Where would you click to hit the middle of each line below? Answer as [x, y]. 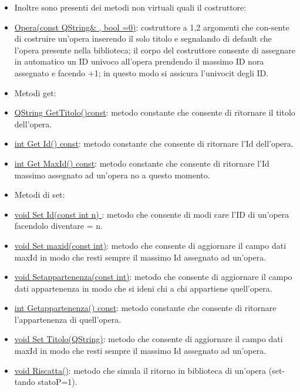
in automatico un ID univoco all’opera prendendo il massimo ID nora [139, 61]
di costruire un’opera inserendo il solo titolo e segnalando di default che [143, 38]
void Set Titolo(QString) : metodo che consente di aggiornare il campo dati [149, 339]
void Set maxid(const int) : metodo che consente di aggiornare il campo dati [150, 245]
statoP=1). [58, 382]
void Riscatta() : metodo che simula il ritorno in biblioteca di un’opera [140, 370]
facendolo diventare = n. [58, 226]
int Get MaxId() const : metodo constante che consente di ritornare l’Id [142, 163]
